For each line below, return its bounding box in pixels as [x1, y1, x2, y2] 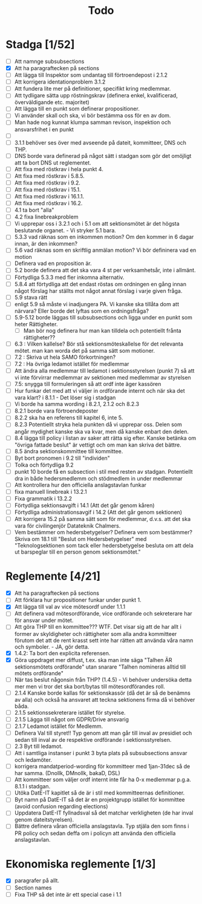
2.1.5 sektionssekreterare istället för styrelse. [14, 709, 126, 716]
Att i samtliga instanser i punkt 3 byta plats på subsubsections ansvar [14, 750, 188, 757]
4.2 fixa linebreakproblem [14, 213, 79, 221]
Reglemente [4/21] [5, 569, 101, 583]
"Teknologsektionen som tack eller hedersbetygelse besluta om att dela [14, 542, 194, 549]
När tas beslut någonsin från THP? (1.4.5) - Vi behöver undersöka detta [14, 676, 192, 683]
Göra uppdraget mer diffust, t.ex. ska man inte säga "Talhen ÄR [14, 656, 172, 663]
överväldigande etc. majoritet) [14, 99, 90, 106]
